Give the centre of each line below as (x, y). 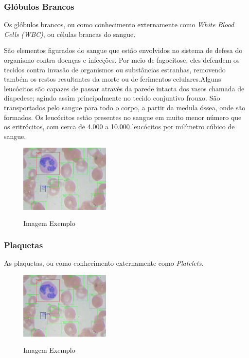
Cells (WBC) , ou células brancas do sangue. (70, 34)
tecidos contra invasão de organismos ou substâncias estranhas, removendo (115, 69)
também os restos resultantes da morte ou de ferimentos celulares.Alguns (113, 79)
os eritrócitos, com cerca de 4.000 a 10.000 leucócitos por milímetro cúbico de (119, 127)
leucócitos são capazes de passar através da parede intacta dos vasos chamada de (124, 88)
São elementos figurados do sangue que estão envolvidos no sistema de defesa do (123, 50)
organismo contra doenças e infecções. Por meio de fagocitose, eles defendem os (122, 60)
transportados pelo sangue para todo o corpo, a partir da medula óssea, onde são (125, 107)
